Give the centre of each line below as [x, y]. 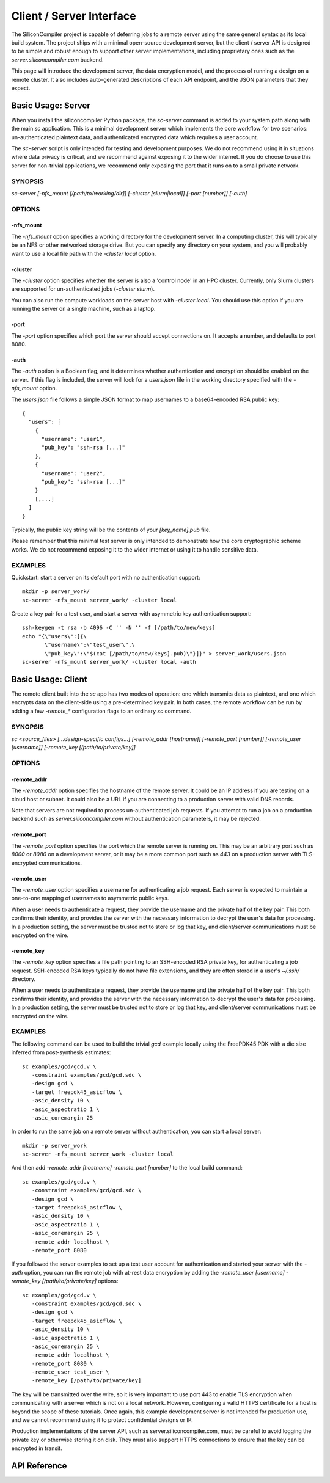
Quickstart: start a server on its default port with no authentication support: [106, 577]
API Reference [39, 1466]
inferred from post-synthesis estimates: [61, 1052]
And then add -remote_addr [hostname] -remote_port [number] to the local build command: [127, 1168]
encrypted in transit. [37, 1448]
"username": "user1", [74, 439]
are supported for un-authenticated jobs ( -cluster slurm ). [83, 289]
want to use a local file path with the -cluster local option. [84, 253]
